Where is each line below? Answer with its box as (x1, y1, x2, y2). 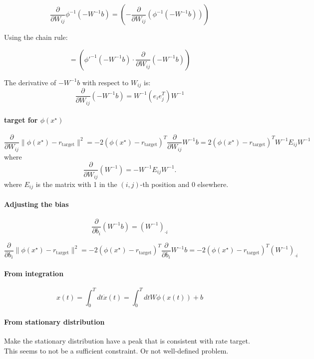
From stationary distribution (4, 316, 105, 327)
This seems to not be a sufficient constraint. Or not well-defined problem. (4, 345, 229, 356)
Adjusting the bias (4, 199, 69, 209)
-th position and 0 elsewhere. (140, 179, 229, 189)
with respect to (82, 77, 129, 87)
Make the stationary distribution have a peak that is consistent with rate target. (4, 336, 250, 346)
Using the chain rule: (4, 32, 68, 42)
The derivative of (4, 77, 56, 87)
